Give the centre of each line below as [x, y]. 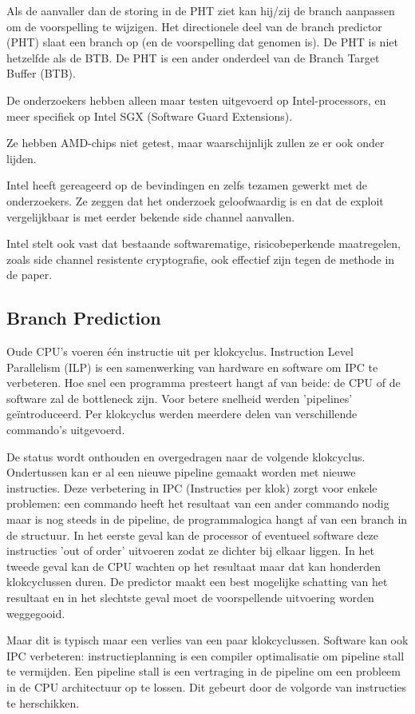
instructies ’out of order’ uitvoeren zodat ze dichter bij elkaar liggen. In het [190, 550]
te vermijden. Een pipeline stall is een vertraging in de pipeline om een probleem [204, 671]
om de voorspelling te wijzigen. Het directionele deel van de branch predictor [194, 26]
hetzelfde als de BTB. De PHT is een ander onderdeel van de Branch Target [193, 57]
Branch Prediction [84, 318]
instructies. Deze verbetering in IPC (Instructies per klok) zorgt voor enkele [192, 487]
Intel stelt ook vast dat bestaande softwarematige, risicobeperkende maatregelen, [204, 243]
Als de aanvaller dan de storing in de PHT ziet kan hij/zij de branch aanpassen [201, 10]
